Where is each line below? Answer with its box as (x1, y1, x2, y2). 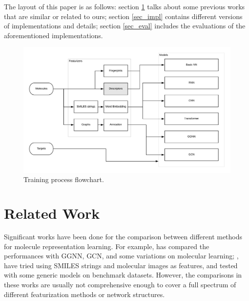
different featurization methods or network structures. (4, 289, 165, 299)
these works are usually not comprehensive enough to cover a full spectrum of (4, 279, 236, 289)
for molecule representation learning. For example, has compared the (4, 241, 209, 251)
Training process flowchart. (23, 174, 104, 185)
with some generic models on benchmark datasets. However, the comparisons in (4, 270, 242, 280)
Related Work (4, 203, 100, 223)
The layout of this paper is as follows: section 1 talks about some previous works (4, 1, 245, 11)
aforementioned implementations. (4, 30, 103, 40)
